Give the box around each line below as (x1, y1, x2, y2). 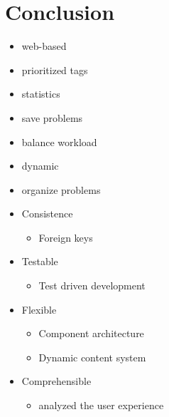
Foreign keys (38, 230, 93, 244)
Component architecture (38, 326, 144, 341)
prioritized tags (21, 62, 88, 77)
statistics (21, 86, 60, 101)
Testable (21, 254, 58, 269)
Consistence (21, 206, 73, 221)
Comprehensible (21, 374, 92, 388)
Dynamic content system (38, 349, 146, 364)
